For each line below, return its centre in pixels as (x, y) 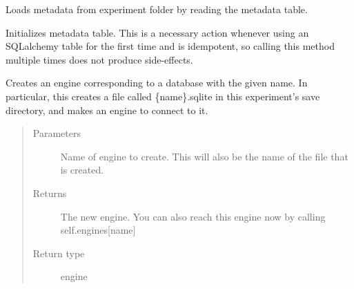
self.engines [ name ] (98, 230)
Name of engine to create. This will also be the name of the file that (204, 156)
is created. (82, 170)
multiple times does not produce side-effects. (99, 59)
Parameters (57, 133)
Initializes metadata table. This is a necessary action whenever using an (157, 32)
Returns (50, 193)
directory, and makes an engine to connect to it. (107, 110)
